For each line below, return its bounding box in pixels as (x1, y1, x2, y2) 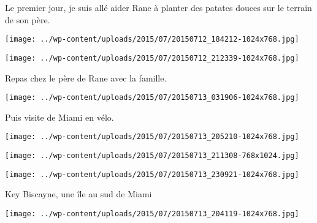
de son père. (5, 13, 50, 26)
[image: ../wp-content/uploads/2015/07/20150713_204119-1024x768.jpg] (5, 209, 299, 218)
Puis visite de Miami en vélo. (5, 110, 114, 123)
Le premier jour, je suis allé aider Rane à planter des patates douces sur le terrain (5, 1, 312, 13)
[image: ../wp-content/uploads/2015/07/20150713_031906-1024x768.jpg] (5, 93, 299, 102)
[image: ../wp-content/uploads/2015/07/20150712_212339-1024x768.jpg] (5, 53, 299, 62)
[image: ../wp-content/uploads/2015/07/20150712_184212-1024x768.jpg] (5, 35, 299, 44)
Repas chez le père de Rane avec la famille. (5, 71, 167, 84)
